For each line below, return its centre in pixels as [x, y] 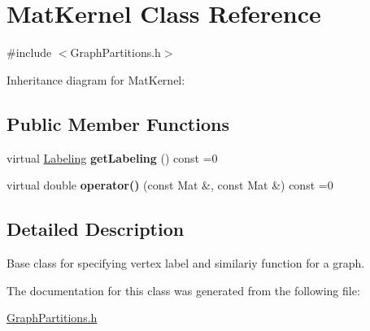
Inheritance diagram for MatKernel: [96, 79]
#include [29, 52]
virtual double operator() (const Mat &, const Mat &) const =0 [170, 185]
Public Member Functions [118, 123]
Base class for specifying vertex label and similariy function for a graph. [186, 262]
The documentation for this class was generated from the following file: [183, 290]
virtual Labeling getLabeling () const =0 [112, 157]
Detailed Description [96, 229]
